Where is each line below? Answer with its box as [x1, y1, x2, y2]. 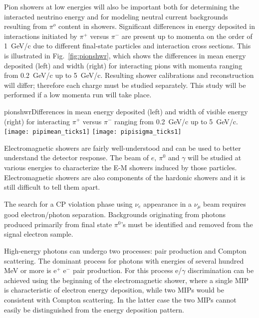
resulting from [4, 21, 47, 31]
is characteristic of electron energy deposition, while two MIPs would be [4, 285, 224, 295]
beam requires [203, 198, 246, 209]
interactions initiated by [4, 30, 77, 41]
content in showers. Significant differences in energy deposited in [58, 21, 255, 31]
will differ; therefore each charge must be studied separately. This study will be [4, 79, 246, 90]
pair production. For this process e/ [72, 265, 182, 276]
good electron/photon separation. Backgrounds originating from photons [4, 209, 226, 220]
